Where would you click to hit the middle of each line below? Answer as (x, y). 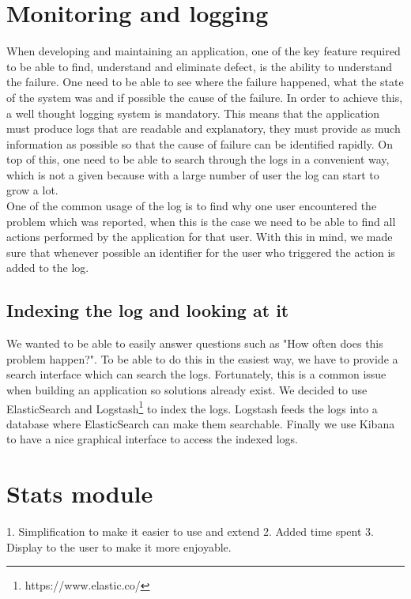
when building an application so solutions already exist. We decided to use (187, 390)
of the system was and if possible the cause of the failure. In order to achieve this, (205, 97)
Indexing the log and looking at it (148, 310)
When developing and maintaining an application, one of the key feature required (204, 51)
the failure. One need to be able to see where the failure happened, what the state (205, 82)
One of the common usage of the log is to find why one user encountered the (192, 206)
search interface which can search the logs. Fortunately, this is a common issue (196, 374)
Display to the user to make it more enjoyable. (119, 546)
